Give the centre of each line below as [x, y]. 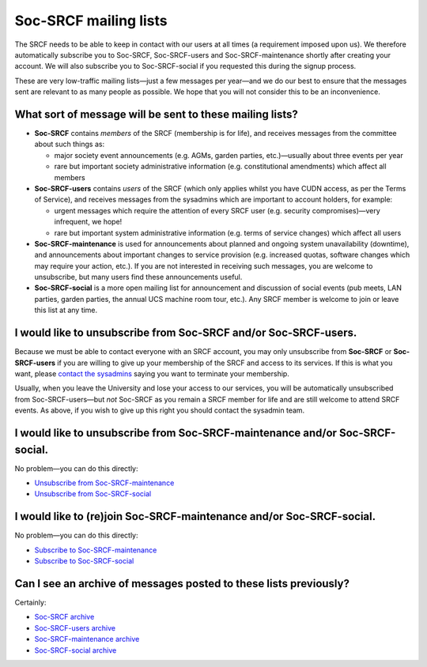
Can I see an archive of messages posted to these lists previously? [182, 584]
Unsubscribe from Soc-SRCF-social [93, 494]
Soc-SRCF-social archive [76, 650]
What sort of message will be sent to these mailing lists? [156, 114]
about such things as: [70, 144]
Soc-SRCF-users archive [75, 627]
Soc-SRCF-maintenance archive [87, 639]
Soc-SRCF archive [64, 617]
